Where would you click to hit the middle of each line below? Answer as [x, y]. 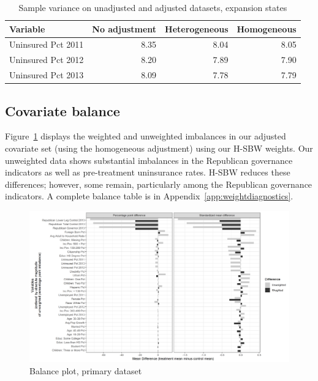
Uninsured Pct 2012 [47, 60]
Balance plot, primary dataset [86, 370]
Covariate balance [62, 110]
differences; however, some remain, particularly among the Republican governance [159, 184]
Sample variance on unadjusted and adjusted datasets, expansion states [153, 7]
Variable [27, 28]
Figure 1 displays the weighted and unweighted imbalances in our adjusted [146, 136]
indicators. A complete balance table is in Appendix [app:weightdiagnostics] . [149, 196]
